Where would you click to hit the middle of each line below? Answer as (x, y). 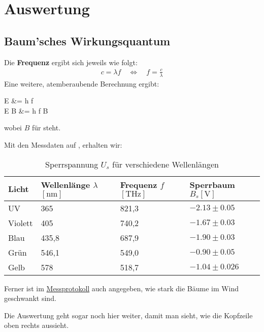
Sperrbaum (212, 184)
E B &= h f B (26, 110)
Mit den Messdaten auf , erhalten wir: (63, 144)
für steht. (46, 128)
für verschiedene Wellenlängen (165, 164)
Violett (21, 223)
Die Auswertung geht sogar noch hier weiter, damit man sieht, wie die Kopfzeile (128, 315)
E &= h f (19, 101)
